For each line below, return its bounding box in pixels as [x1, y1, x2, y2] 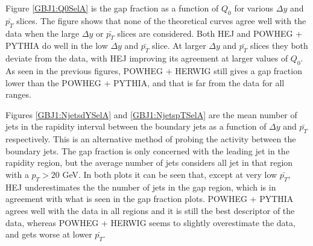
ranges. [5, 88, 31, 101]
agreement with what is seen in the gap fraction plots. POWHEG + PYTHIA [5, 192, 294, 205]
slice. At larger [152, 39, 206, 52]
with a [5, 168, 29, 180]
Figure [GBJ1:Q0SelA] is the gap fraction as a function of [5, 2, 219, 14]
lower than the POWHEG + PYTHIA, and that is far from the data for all [5, 76, 285, 89]
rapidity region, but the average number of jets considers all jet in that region [5, 156, 293, 169]
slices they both [250, 39, 308, 52]
